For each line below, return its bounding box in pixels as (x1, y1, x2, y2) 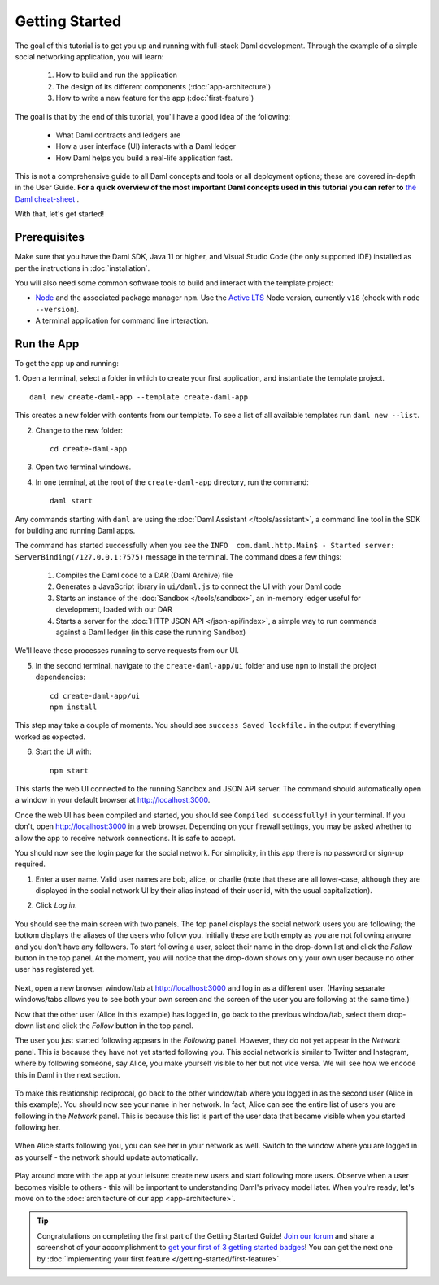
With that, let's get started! (15, 209, 105, 219)
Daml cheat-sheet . (15, 194, 80, 203)
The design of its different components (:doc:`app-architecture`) (55, 81, 272, 91)
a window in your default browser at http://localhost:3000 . (15, 795, 211, 805)
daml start (50, 496, 93, 506)
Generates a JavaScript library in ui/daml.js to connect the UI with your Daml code (55, 582, 341, 591)
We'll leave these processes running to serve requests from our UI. (15, 646, 240, 656)
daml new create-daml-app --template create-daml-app (29, 392, 248, 402)
